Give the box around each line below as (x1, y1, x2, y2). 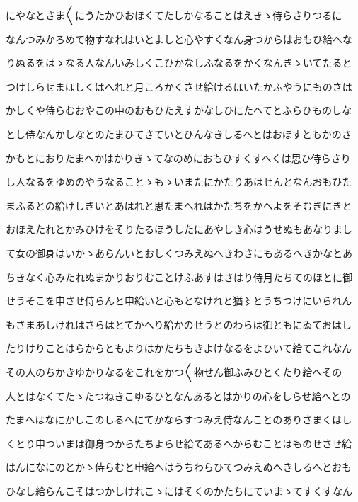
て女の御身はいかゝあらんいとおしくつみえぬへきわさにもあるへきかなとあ (6, 245, 352, 260)
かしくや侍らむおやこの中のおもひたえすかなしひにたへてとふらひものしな (6, 103, 352, 118)
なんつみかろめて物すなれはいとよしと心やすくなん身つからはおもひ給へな (6, 31, 352, 46)
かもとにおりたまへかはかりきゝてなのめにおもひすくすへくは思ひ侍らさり (6, 150, 351, 165)
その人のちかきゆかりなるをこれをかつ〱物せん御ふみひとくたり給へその (6, 364, 342, 379)
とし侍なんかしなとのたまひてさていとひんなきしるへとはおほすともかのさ (6, 126, 352, 141)
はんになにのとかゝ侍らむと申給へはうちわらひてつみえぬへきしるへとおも (6, 460, 352, 474)
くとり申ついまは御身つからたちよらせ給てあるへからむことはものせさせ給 (6, 435, 352, 450)
